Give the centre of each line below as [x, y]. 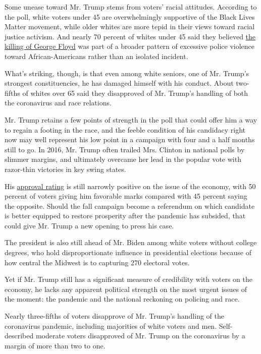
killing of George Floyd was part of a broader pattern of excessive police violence [129, 46]
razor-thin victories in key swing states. [65, 169]
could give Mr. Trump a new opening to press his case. [89, 225]
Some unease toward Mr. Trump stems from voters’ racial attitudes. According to [131, 7]
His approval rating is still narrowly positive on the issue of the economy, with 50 [130, 186]
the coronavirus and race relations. [58, 103]
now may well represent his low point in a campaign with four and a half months [130, 139]
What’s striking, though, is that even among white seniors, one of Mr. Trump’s [127, 73]
